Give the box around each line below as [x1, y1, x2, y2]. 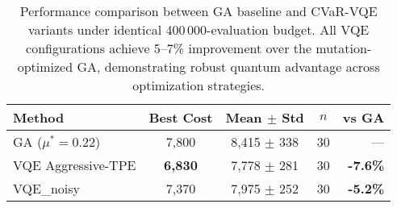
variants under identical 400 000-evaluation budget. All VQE [28, 20, 370, 39]
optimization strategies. [132, 76, 265, 94]
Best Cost [148, 108, 213, 127]
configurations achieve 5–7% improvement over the [26, 39, 312, 57]
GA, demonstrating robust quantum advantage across [77, 57, 380, 76]
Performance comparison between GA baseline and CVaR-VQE [19, 2, 378, 20]
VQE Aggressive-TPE [13, 156, 136, 174]
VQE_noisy [13, 179, 80, 198]
